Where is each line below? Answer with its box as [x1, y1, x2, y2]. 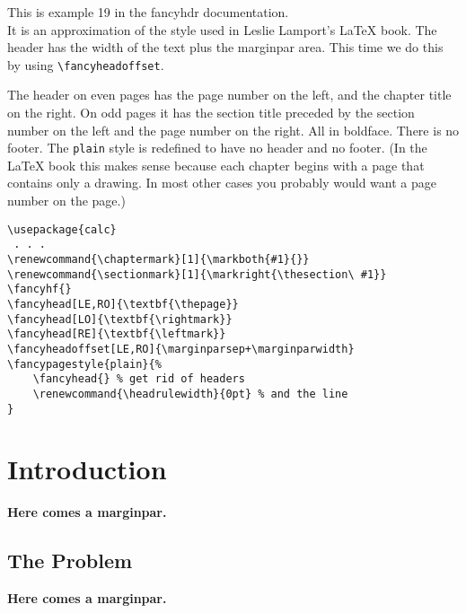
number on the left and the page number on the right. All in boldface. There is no [7, 120, 460, 139]
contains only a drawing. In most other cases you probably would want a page [7, 173, 436, 192]
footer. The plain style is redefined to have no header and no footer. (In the [7, 138, 427, 157]
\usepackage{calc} [7, 223, 117, 236]
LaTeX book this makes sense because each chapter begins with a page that [7, 155, 425, 174]
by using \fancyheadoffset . [7, 55, 164, 74]
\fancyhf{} [7, 283, 72, 296]
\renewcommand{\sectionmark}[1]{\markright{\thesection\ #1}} [7, 267, 387, 281]
